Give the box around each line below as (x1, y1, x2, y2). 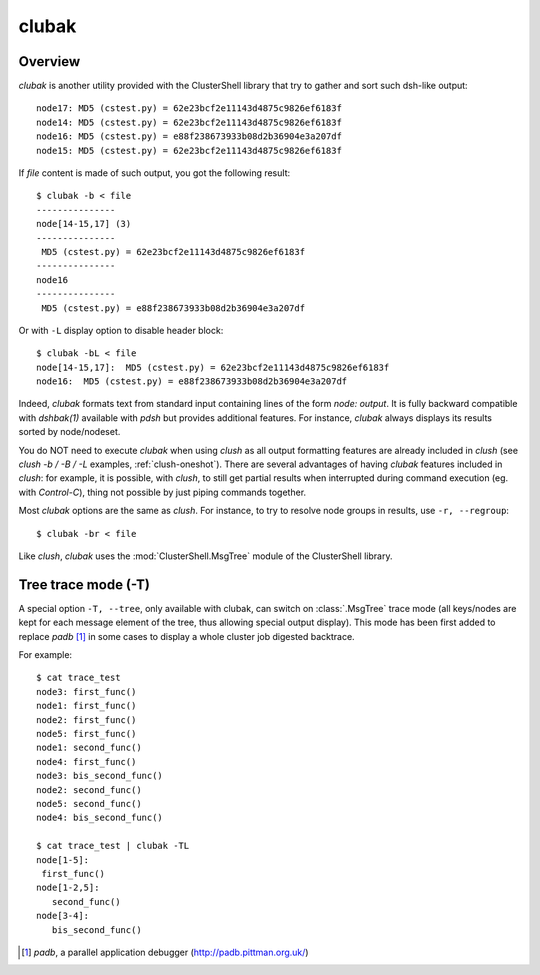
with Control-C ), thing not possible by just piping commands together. (18, 486, 307, 498)
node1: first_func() (36, 700, 137, 712)
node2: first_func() (36, 714, 137, 725)
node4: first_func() (36, 756, 137, 767)
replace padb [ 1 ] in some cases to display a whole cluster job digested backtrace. (18, 630, 355, 642)
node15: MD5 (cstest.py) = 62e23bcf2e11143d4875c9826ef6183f (36, 145, 342, 156)
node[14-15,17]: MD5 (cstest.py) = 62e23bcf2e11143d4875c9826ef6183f (36, 361, 390, 373)
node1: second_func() (36, 742, 142, 754)
